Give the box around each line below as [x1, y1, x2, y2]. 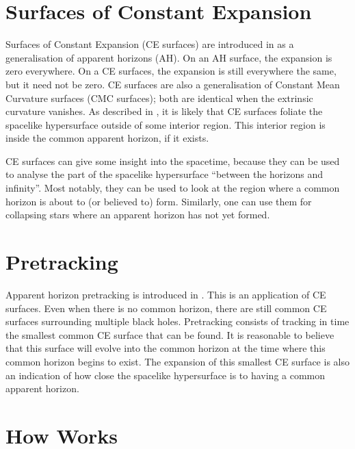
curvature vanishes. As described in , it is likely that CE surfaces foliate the [5, 104, 323, 118]
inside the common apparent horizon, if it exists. [5, 131, 209, 145]
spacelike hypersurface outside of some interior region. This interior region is [5, 117, 326, 131]
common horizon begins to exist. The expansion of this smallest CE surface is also [5, 354, 350, 368]
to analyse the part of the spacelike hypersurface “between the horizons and [5, 167, 324, 181]
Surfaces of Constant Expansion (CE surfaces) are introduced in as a [5, 37, 294, 51]
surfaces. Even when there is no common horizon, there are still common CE [5, 300, 327, 315]
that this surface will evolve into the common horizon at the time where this [5, 341, 326, 355]
